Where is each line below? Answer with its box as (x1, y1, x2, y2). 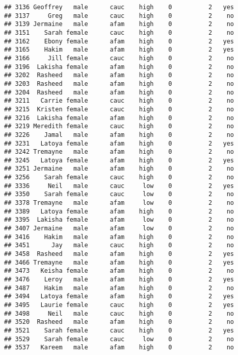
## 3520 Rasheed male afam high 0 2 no (4, 318, 234, 326)
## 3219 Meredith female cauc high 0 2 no (4, 123, 234, 130)
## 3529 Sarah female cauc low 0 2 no (4, 335, 234, 343)
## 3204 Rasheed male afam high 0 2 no (4, 88, 234, 96)
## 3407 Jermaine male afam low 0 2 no (4, 225, 234, 232)
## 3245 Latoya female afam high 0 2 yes (4, 156, 234, 164)
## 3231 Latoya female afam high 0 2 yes (4, 139, 234, 147)
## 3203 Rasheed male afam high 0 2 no (4, 80, 234, 87)
